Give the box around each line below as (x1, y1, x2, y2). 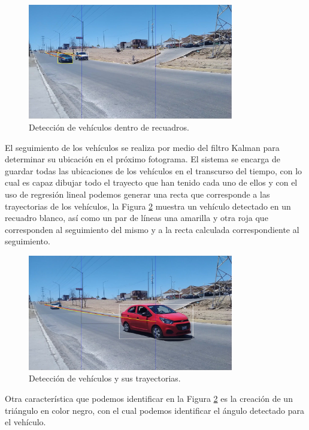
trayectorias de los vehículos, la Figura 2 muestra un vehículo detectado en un (5, 199, 291, 212)
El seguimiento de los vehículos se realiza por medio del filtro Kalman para (5, 141, 280, 153)
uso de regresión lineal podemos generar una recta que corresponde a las (5, 188, 270, 201)
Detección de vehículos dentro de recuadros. (29, 121, 190, 134)
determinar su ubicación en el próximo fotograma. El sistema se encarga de (5, 153, 280, 165)
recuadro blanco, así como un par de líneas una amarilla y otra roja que (5, 211, 268, 224)
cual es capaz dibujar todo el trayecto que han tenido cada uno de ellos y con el (5, 176, 298, 189)
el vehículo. (5, 416, 46, 428)
